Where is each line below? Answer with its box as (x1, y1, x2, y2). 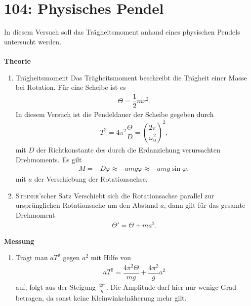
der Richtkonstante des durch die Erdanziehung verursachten (36, 144, 220, 154)
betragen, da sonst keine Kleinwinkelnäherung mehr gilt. (15, 292, 187, 303)
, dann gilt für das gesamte (164, 200, 246, 210)
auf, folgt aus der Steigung (15, 281, 96, 292)
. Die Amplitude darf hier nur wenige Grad (106, 281, 236, 292)
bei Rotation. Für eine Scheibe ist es (15, 82, 126, 92)
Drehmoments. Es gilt (15, 154, 82, 164)
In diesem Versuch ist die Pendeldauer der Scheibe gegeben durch (15, 109, 214, 119)
